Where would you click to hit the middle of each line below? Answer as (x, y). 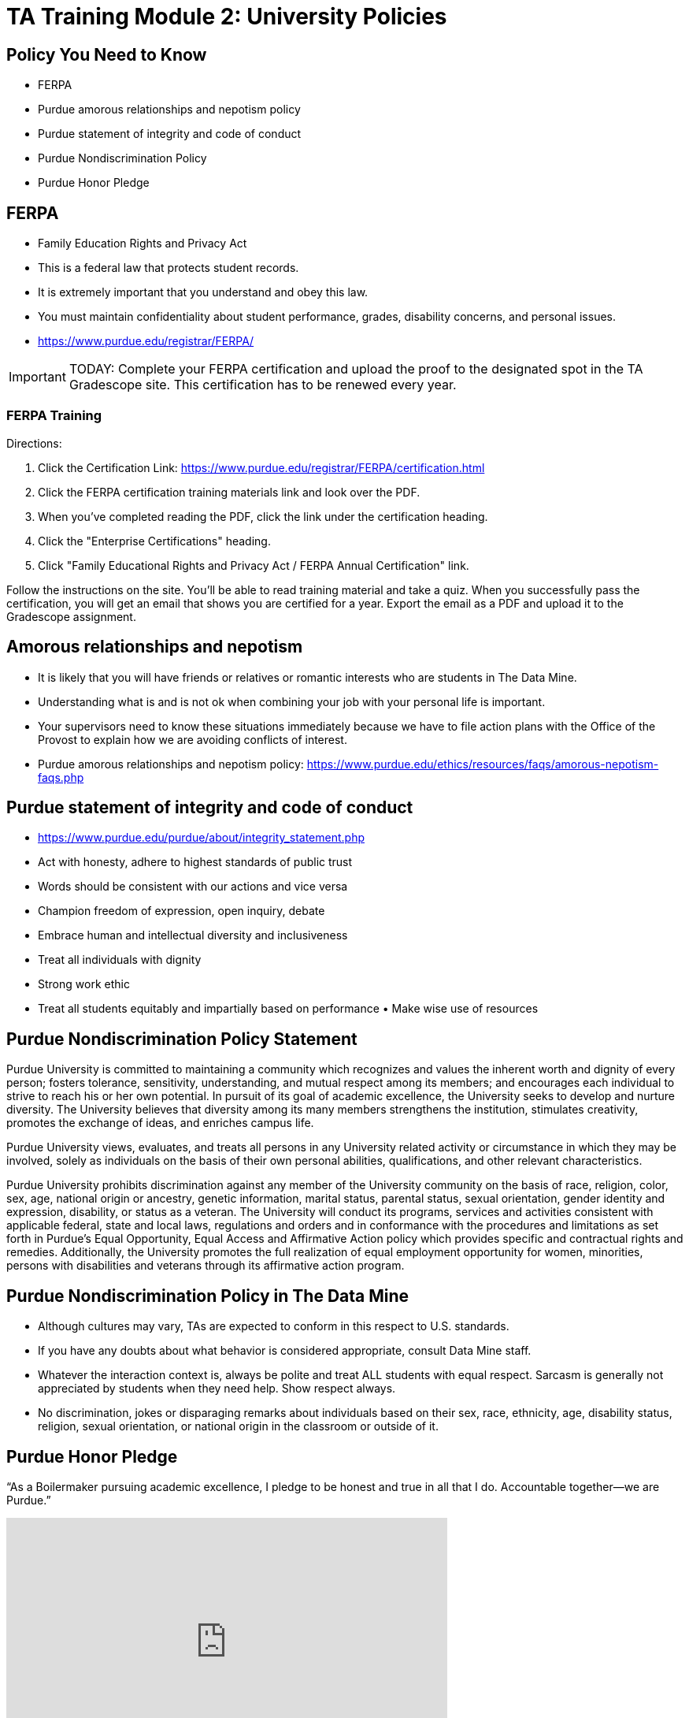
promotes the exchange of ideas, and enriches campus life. (160, 1123)
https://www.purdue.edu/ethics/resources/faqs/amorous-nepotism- (483, 764)
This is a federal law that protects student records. (169, 268)
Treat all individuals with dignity (120, 960)
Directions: (34, 443)
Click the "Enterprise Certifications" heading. (154, 541)
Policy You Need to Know (107, 54)
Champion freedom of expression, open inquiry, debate (182, 911)
